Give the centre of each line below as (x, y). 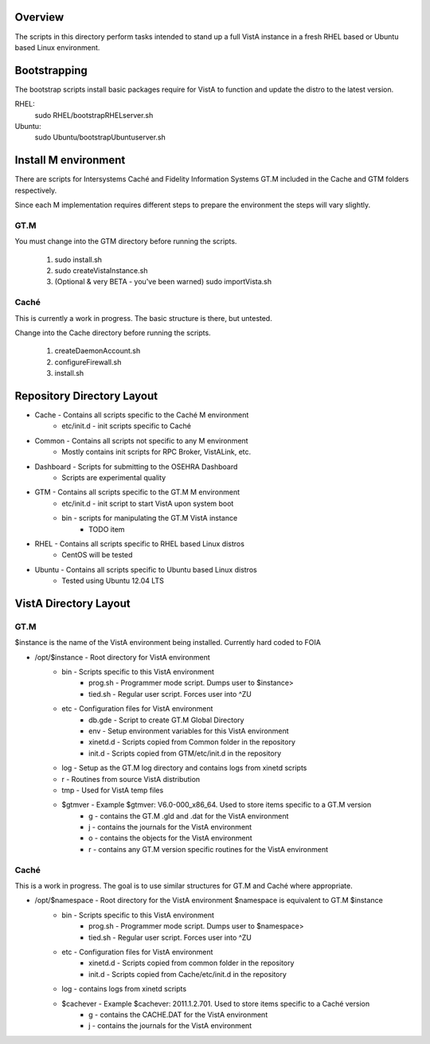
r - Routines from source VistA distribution (131, 779)
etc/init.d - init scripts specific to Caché (126, 426)
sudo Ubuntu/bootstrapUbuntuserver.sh (100, 137)
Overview (39, 17)
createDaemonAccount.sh (98, 351)
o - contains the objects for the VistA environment (170, 838)
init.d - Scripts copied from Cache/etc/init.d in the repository (188, 974)
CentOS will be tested (97, 555)
